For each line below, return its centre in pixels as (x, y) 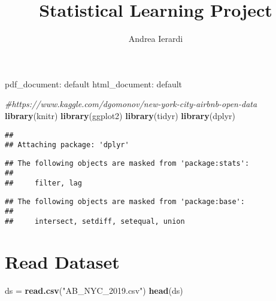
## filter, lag (43, 183)
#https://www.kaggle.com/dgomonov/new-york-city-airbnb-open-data (131, 104)
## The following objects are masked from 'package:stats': (127, 163)
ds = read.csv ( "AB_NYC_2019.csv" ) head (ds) (94, 290)
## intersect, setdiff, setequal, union (95, 222)
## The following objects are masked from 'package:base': (125, 201)
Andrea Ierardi (156, 39)
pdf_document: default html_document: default (94, 83)
